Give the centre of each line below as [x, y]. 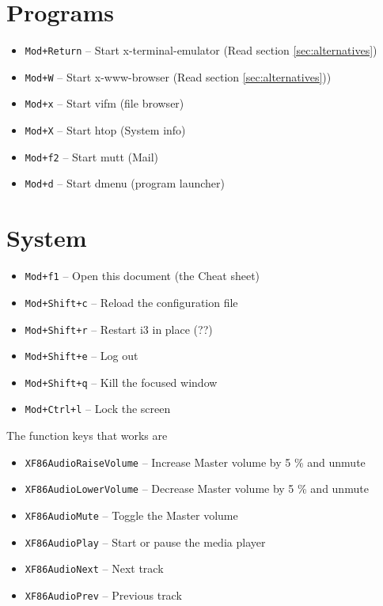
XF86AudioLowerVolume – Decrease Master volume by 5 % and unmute [197, 489]
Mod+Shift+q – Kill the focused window [121, 382]
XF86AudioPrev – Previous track [103, 595]
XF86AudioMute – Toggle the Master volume [131, 515]
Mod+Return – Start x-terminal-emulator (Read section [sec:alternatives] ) [201, 50]
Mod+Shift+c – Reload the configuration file [131, 302]
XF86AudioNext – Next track [94, 568]
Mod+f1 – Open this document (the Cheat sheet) [142, 276]
